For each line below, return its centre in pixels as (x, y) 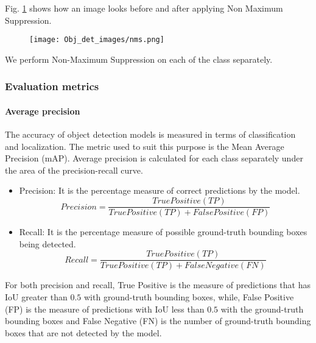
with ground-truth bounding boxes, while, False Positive (189, 296)
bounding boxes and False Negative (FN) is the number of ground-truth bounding (158, 321)
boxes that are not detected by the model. (83, 332)
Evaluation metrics (52, 86)
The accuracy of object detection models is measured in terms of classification (150, 134)
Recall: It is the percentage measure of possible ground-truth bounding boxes (163, 232)
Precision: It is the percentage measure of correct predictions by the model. (160, 190)
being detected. (47, 243)
